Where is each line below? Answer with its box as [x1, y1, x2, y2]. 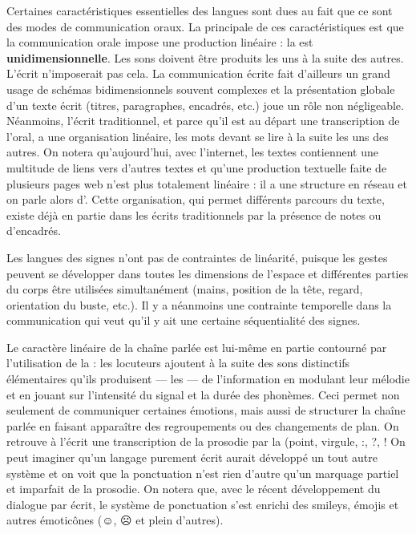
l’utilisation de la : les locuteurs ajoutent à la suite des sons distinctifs [6, 354, 350, 371]
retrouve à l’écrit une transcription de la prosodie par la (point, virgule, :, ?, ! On [6, 433, 406, 450]
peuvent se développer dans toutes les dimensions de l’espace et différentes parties [6, 265, 409, 281]
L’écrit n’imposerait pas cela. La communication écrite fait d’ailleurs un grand [6, 65, 390, 82]
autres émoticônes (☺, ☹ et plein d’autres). [6, 512, 224, 528]
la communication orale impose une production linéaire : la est [6, 34, 313, 51]
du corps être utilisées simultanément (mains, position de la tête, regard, [6, 281, 363, 297]
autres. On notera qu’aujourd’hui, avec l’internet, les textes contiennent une [6, 144, 378, 160]
